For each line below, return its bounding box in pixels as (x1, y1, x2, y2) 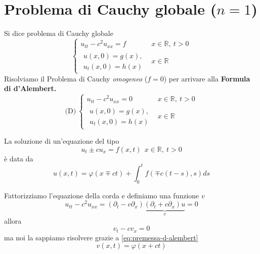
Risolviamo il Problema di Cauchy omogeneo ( (4, 73, 148, 83)
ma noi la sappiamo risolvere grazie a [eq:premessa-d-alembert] (4, 232, 198, 242)
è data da (4, 153, 33, 163)
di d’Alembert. (4, 83, 57, 94)
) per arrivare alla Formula (163, 73, 250, 83)
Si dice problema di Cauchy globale (4, 28, 113, 38)
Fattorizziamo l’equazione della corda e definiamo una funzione (4, 190, 199, 200)
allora (4, 215, 22, 226)
